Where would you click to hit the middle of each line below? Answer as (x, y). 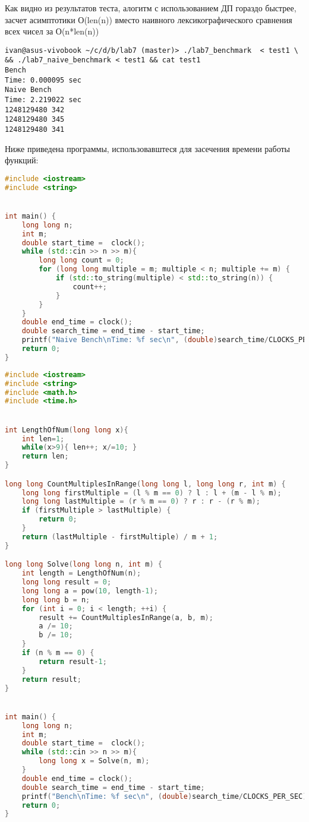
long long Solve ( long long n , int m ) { (84, 565)
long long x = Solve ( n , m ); (94, 761)
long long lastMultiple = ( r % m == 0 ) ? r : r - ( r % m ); (141, 502)
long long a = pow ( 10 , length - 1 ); (90, 591)
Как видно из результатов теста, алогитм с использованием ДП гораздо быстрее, (151, 8)
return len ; (45, 456)
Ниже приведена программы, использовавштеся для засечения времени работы (147, 148)
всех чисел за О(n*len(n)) (52, 31)
